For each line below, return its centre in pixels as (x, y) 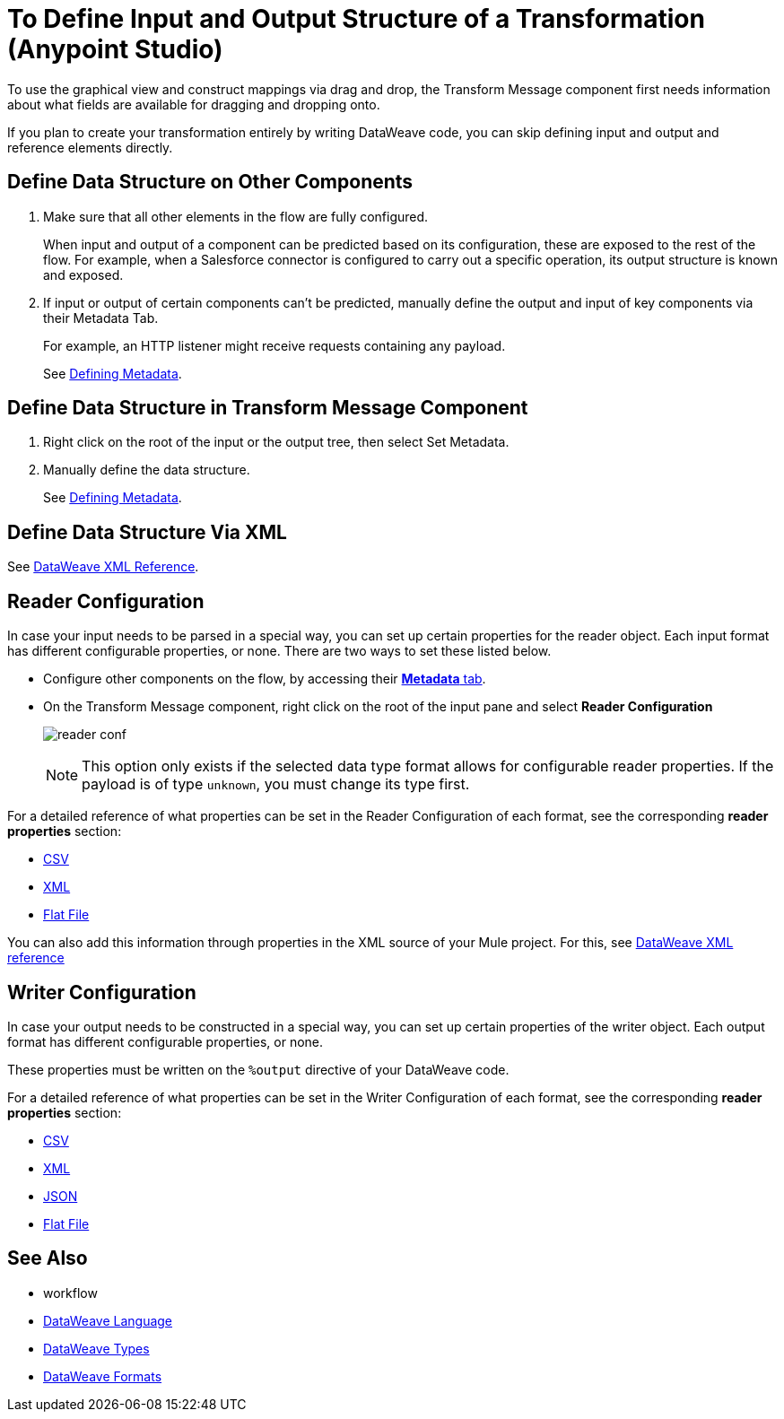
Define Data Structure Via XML (147, 532)
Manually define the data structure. (147, 470)
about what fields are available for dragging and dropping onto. (194, 104)
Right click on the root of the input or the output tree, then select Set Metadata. (276, 442)
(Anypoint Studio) (115, 49)
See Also (48, 1258)
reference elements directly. (90, 147)
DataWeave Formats (103, 1376)
